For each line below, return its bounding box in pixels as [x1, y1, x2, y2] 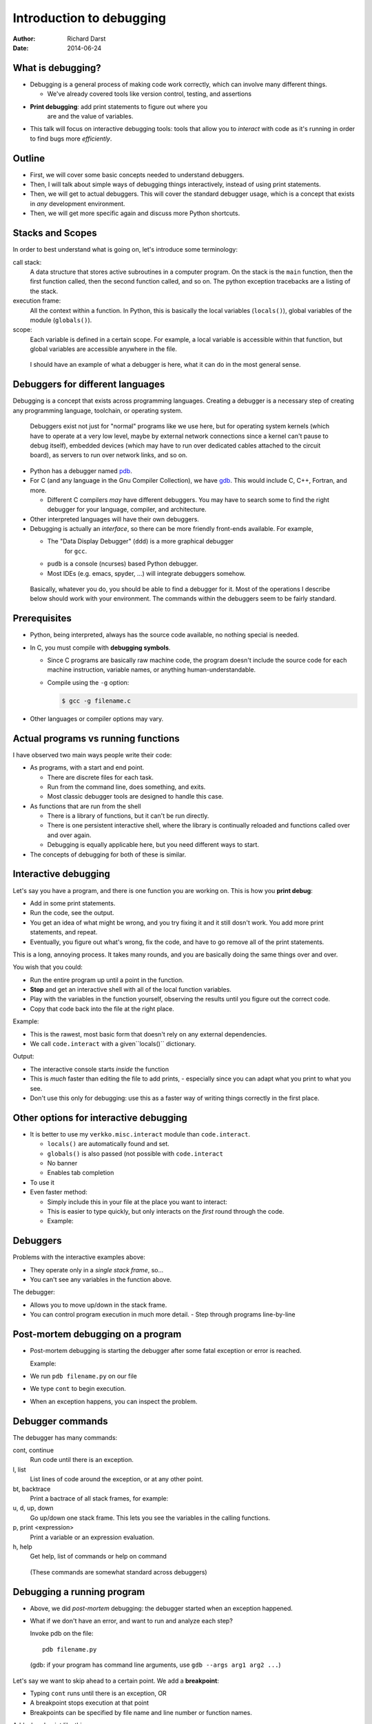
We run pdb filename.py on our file [30, 1372, 137, 1380]
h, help [12, 1542, 32, 1551]
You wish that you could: [12, 963, 83, 972]
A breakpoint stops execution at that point [30, 1698, 149, 1707]
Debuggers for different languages [12, 379, 165, 390]
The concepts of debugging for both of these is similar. [30, 850, 187, 859]
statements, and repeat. [30, 928, 98, 936]
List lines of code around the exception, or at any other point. [30, 1475, 203, 1483]
